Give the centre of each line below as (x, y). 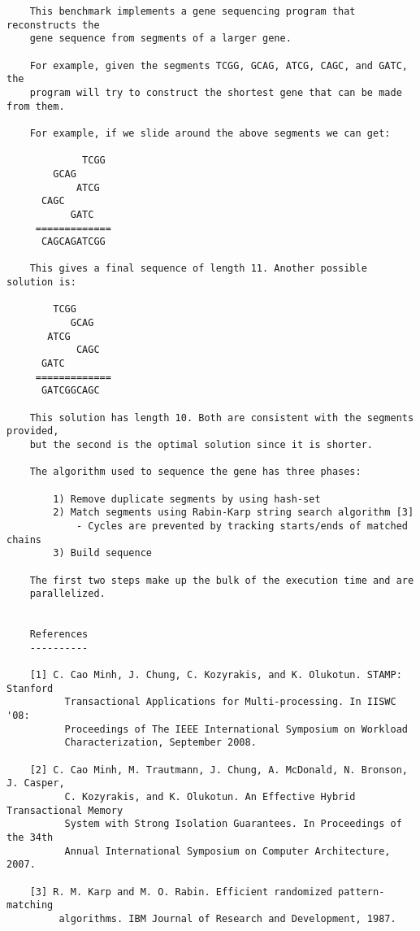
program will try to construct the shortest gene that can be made (216, 92)
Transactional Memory (65, 810)
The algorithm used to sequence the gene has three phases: (195, 472)
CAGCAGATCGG (73, 242)
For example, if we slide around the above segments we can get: (210, 133)
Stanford (30, 688)
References (59, 635)
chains (24, 539)
